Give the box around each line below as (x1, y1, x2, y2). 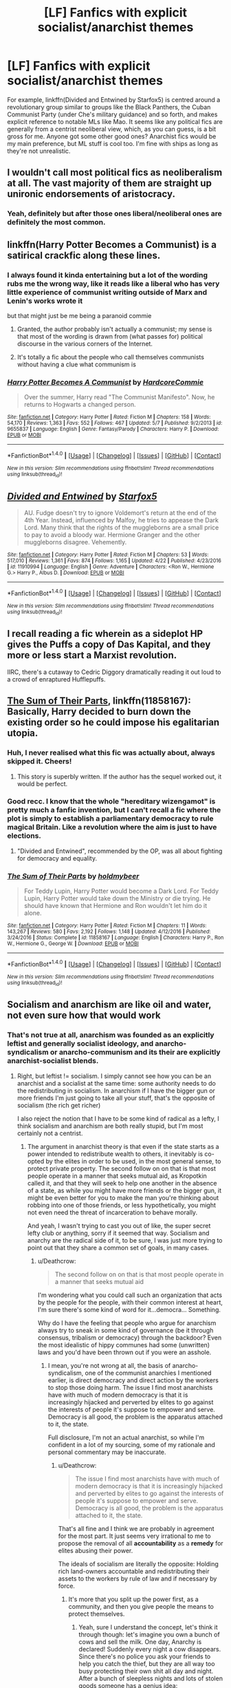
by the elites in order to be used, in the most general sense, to (45, 1157, 221, 1165)
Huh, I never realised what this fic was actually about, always (7, 748, 215, 758)
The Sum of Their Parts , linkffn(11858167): (7, 695, 191, 707)
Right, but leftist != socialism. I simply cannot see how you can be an (16, 1072, 212, 1080)
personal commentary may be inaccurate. (47, 1448, 166, 1456)
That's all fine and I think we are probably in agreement (58, 1524, 214, 1532)
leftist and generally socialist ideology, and (7, 1039, 154, 1048)
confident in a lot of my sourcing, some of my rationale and (47, 1440, 215, 1448)
